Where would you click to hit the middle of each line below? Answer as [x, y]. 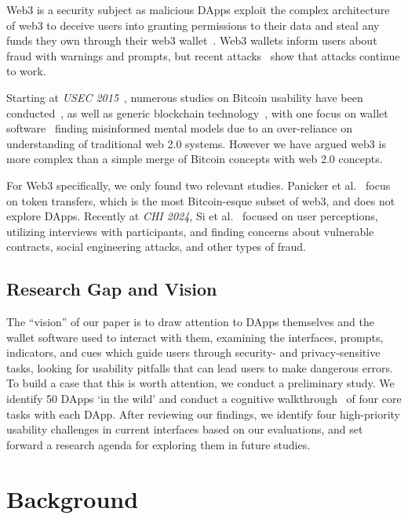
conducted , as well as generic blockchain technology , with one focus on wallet [197, 113]
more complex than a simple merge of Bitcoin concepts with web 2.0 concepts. [195, 159]
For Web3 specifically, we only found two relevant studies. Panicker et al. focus [199, 185]
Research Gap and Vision [112, 289]
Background [73, 498]
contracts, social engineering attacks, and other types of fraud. [156, 247]
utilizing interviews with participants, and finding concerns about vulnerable [190, 231]
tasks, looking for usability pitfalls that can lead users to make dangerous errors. [200, 367]
